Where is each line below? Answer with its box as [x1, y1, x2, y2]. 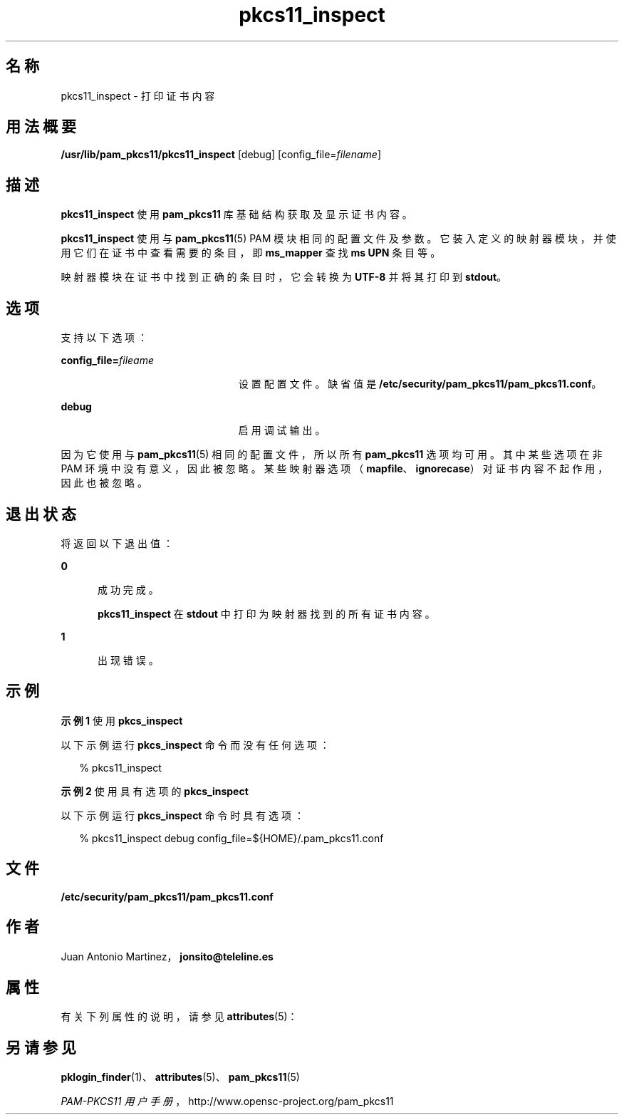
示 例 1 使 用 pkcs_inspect [61, 714, 183, 727]
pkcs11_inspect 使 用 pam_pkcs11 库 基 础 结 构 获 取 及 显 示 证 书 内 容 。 [61, 208, 412, 221]
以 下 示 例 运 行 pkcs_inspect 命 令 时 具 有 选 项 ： [61, 809, 304, 821]
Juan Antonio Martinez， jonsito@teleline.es [61, 950, 274, 963]
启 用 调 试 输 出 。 [238, 424, 326, 437]
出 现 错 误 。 [98, 653, 159, 666]
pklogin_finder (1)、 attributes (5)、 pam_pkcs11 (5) [61, 1071, 300, 1084]
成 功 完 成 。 [98, 583, 159, 596]
